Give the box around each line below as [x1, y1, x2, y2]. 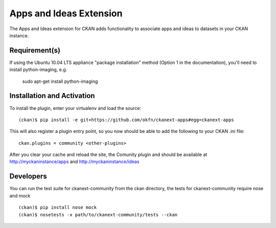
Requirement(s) [9, 46, 61, 55]
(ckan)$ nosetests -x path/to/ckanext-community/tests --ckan [18, 212, 178, 217]
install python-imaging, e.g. [9, 66, 67, 73]
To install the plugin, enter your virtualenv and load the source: [9, 105, 142, 111]
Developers [9, 172, 47, 181]
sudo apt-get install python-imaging [22, 78, 98, 84]
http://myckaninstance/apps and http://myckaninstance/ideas [9, 158, 140, 165]
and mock [9, 192, 31, 199]
